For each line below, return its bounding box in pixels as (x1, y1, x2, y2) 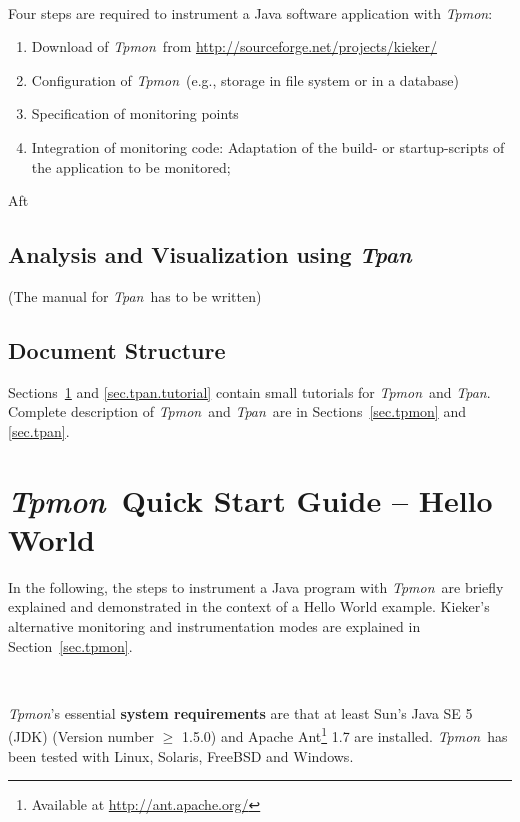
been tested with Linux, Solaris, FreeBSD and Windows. (8, 745, 354, 766)
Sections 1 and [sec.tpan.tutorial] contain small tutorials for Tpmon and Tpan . (8, 381, 491, 402)
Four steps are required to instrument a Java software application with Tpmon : (8, 2, 493, 23)
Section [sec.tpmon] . (8, 635, 133, 656)
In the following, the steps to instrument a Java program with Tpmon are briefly (8, 576, 504, 597)
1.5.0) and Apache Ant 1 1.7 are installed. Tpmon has (181, 723, 508, 747)
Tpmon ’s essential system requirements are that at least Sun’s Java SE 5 (8, 702, 473, 723)
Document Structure (8, 334, 226, 365)
